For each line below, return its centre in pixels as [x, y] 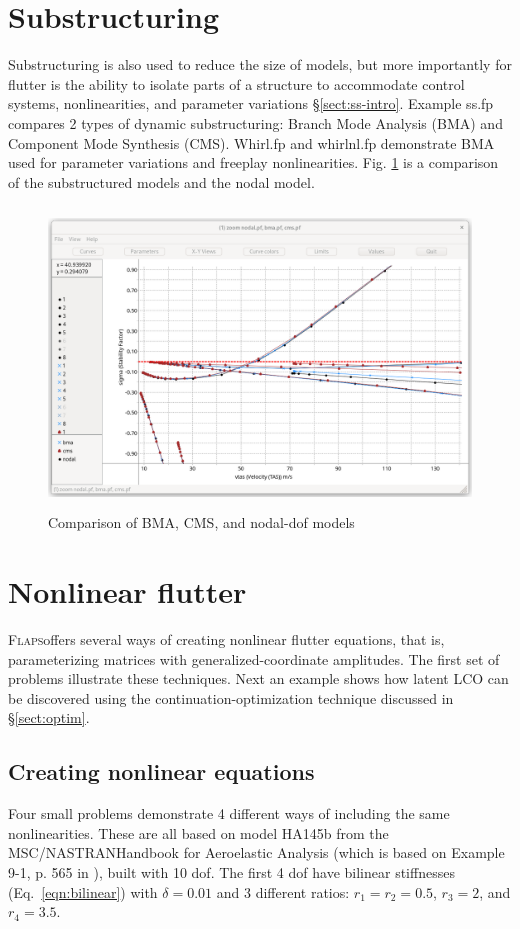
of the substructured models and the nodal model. [161, 181]
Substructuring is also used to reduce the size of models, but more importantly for [260, 64]
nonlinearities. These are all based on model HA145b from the [198, 832]
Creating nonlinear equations [161, 771]
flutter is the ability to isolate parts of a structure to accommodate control [236, 83]
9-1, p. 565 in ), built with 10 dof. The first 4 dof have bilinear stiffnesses [231, 871]
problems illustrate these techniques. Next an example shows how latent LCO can [258, 678]
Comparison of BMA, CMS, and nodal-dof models [201, 522]
